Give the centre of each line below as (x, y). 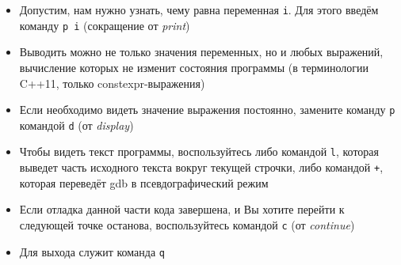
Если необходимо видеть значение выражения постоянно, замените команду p (207, 110)
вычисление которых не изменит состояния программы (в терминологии (194, 67)
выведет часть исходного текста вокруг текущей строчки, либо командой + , (201, 167)
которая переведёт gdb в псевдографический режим (144, 182)
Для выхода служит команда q (92, 251)
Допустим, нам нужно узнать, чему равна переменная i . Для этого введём (199, 9)
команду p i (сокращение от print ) (105, 25)
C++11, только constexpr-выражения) (112, 83)
